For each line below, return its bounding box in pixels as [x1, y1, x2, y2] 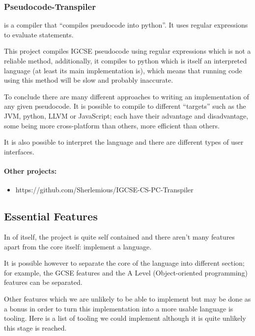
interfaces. [4, 146, 34, 156]
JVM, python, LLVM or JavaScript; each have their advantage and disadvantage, [4, 110, 249, 121]
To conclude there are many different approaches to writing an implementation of [4, 91, 249, 101]
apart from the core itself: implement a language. [4, 241, 152, 251]
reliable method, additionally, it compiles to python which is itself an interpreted [4, 56, 247, 65]
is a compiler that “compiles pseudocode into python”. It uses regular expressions [4, 20, 248, 30]
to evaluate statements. [4, 29, 74, 39]
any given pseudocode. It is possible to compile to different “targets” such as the [4, 101, 246, 111]
